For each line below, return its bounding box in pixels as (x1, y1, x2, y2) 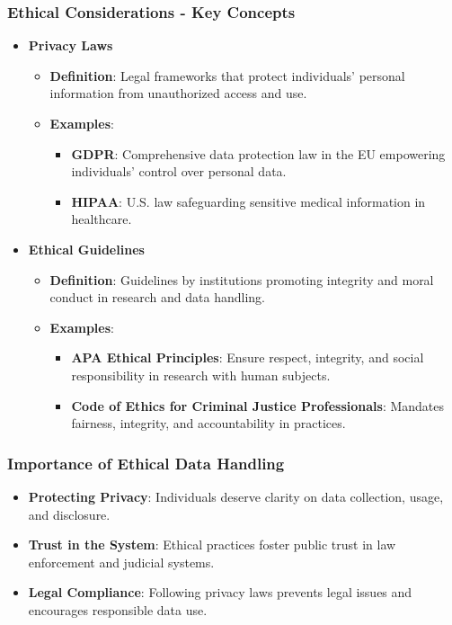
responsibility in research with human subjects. (71, 365, 331, 384)
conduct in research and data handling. (49, 288, 265, 307)
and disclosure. (28, 504, 111, 523)
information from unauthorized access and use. (49, 84, 307, 103)
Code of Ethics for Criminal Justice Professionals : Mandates (71, 396, 445, 415)
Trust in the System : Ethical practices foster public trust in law (28, 535, 396, 554)
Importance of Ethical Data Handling (7, 451, 285, 474)
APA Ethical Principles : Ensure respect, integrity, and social (71, 348, 424, 367)
